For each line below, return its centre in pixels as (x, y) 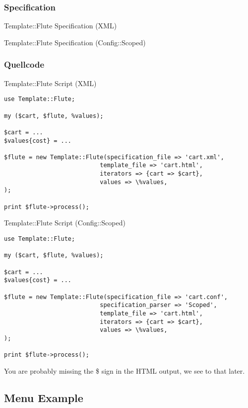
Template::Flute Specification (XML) (61, 26)
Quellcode (24, 64)
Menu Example (44, 397)
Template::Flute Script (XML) (50, 83)
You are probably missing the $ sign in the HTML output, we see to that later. (124, 370)
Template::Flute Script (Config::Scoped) (65, 223)
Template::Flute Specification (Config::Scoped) (75, 42)
